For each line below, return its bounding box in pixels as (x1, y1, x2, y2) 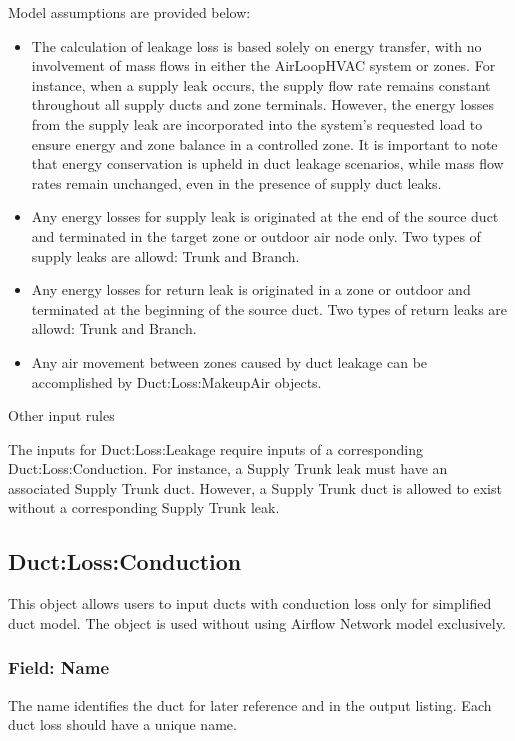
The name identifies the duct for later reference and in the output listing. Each (8, 694, 492, 715)
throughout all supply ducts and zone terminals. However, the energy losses (31, 94, 495, 115)
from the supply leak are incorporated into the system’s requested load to (31, 113, 483, 134)
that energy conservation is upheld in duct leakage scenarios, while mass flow (31, 153, 504, 174)
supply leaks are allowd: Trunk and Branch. (31, 245, 300, 266)
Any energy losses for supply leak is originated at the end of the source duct (31, 206, 499, 227)
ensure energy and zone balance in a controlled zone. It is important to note (31, 133, 498, 154)
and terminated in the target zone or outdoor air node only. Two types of (31, 225, 481, 246)
